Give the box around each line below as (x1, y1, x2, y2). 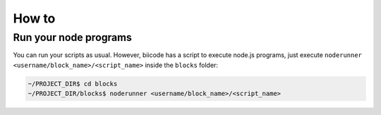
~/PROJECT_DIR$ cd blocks (28, 80, 118, 87)
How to (13, 11, 56, 26)
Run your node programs (13, 31, 132, 44)
